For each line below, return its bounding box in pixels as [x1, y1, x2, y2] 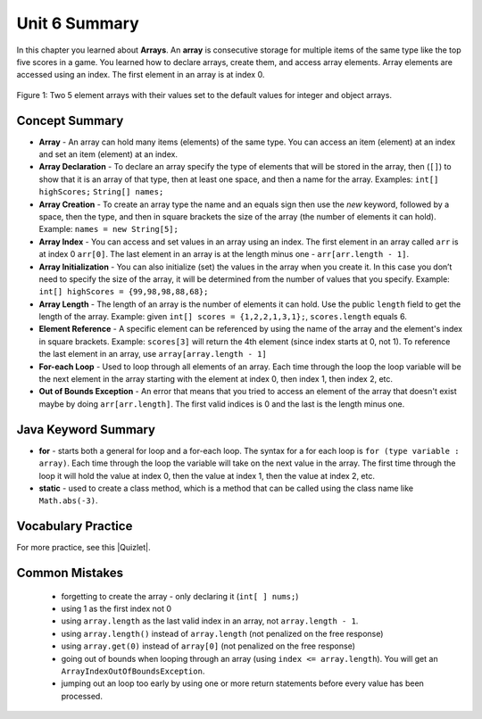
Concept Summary [16, 112, 124, 128]
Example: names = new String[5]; [38, 224, 179, 235]
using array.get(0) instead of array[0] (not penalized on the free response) [61, 640, 356, 651]
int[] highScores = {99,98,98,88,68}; [38, 286, 209, 297]
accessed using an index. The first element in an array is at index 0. [16, 70, 265, 80]
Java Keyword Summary [16, 422, 156, 437]
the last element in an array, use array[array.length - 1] [38, 349, 267, 359]
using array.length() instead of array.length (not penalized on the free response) [61, 628, 384, 639]
